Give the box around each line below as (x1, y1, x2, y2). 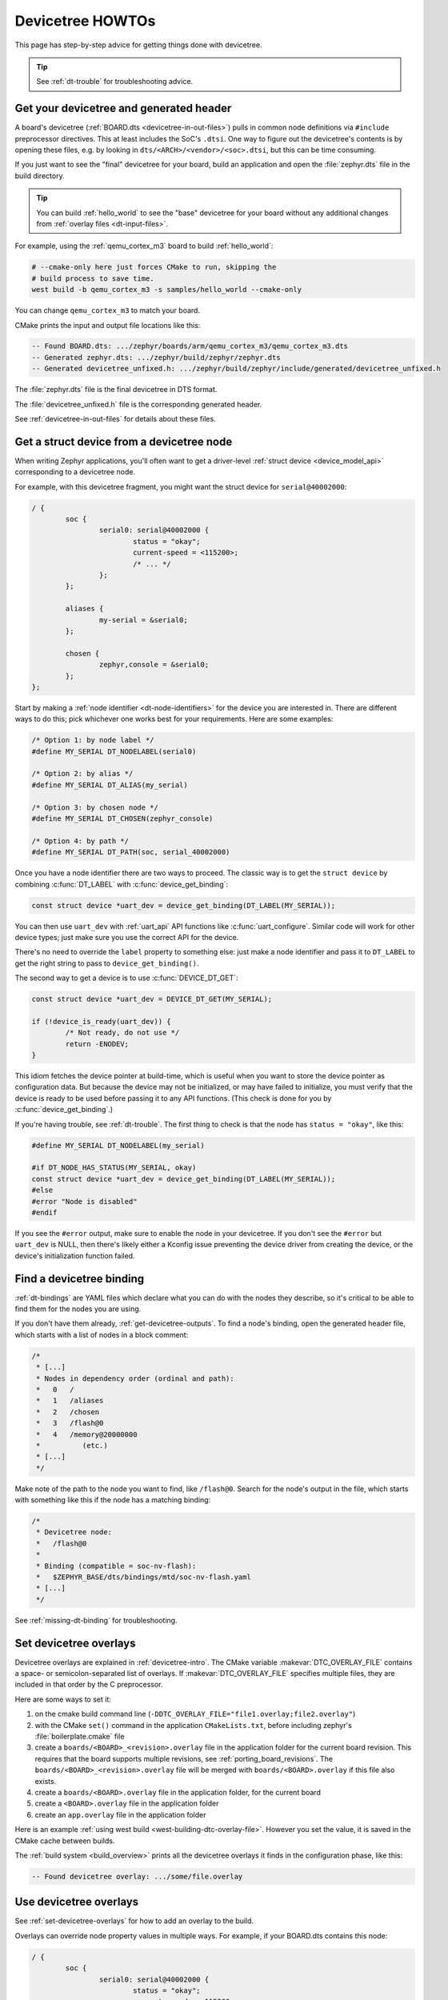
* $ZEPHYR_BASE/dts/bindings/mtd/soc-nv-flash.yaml (36, 1572, 251, 1582)
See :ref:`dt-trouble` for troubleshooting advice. (36, 77, 194, 86)
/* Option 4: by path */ (31, 836, 130, 846)
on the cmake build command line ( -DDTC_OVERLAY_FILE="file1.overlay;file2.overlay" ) (34, 1709, 356, 1719)
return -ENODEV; (65, 1039, 130, 1048)
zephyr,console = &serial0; (98, 660, 210, 670)
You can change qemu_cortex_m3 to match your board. (14, 306, 200, 315)
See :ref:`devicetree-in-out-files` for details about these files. (14, 414, 216, 424)
